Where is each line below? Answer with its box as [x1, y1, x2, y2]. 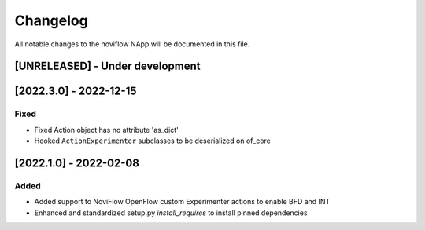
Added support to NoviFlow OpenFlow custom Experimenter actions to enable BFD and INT [34, 197, 331, 206]
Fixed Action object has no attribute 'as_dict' [34, 125, 179, 134]
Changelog [14, 12, 88, 29]
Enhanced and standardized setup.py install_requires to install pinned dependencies [34, 208, 308, 217]
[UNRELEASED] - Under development [14, 60, 201, 73]
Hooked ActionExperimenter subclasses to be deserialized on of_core [34, 136, 271, 145]
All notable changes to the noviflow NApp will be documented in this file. [14, 39, 250, 49]
